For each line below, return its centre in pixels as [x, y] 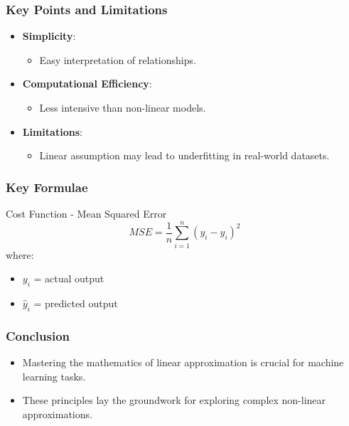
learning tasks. [54, 376]
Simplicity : [49, 36]
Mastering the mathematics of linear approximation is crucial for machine [183, 362]
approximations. [57, 414]
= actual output [69, 278]
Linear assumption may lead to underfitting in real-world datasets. [184, 155]
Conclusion [38, 335]
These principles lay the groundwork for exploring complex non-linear [174, 400]
